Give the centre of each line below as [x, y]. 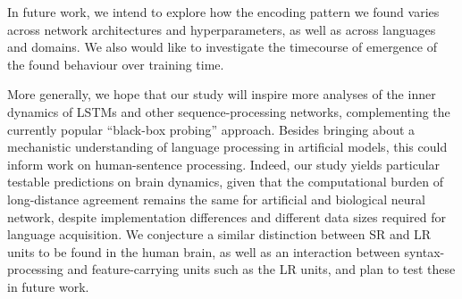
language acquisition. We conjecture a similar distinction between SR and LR [219, 234]
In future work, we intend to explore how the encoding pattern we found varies [223, 12]
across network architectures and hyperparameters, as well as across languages [222, 29]
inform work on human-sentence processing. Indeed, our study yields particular [224, 164]
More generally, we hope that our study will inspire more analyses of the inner [222, 94]
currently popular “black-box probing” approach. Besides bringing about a [211, 129]
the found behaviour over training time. [116, 64]
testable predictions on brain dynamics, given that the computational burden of [226, 182]
